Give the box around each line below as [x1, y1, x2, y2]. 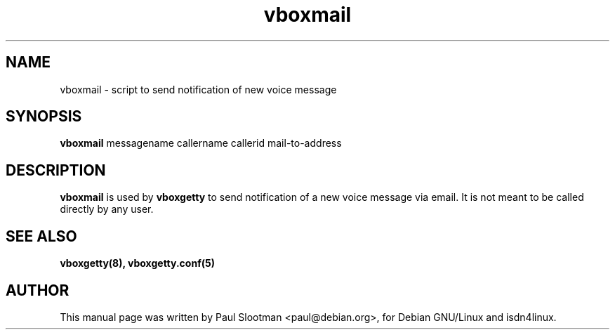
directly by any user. [60, 203, 154, 216]
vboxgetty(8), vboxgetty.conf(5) [60, 257, 215, 270]
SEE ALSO [6, 227, 77, 245]
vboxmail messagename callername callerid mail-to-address [60, 137, 342, 150]
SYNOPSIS [6, 107, 82, 126]
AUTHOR [6, 281, 70, 299]
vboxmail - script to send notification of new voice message [60, 83, 337, 96]
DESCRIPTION [6, 161, 106, 179]
